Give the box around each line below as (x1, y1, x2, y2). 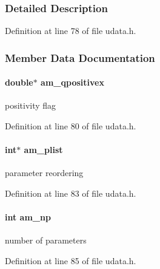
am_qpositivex (41, 76, 104, 89)
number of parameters (5, 234, 87, 247)
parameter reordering (5, 166, 84, 179)
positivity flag (5, 99, 56, 112)
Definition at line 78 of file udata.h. (5, 24, 136, 37)
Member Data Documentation (5, 50, 155, 65)
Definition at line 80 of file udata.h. (5, 120, 136, 132)
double (5, 76, 33, 89)
